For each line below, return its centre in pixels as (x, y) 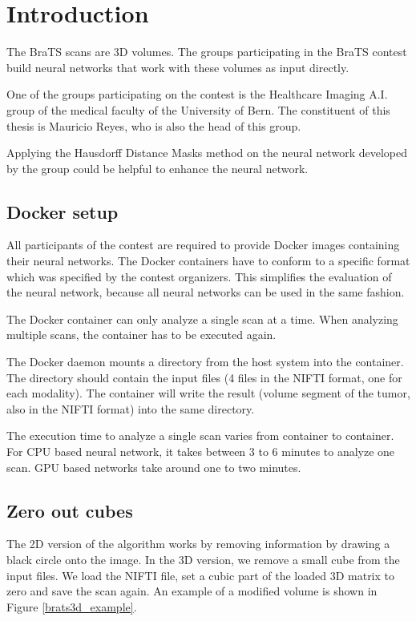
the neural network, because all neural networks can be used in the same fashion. (206, 292)
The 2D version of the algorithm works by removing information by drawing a (198, 544)
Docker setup (63, 211)
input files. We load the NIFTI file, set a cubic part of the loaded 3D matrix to (201, 575)
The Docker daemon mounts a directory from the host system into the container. (205, 362)
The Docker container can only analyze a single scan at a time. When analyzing (202, 319)
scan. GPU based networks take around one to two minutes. (154, 467)
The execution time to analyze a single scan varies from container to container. (200, 436)
